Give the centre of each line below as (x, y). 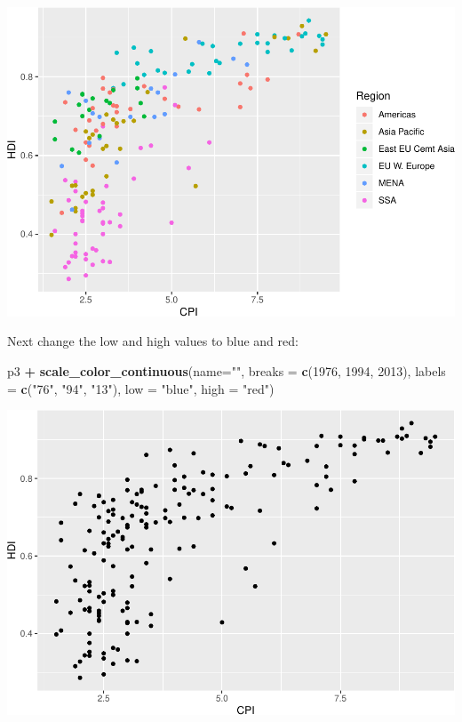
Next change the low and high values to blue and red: (153, 341)
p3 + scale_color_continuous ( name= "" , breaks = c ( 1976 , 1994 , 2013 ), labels (227, 370)
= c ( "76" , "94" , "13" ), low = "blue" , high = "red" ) (141, 388)
